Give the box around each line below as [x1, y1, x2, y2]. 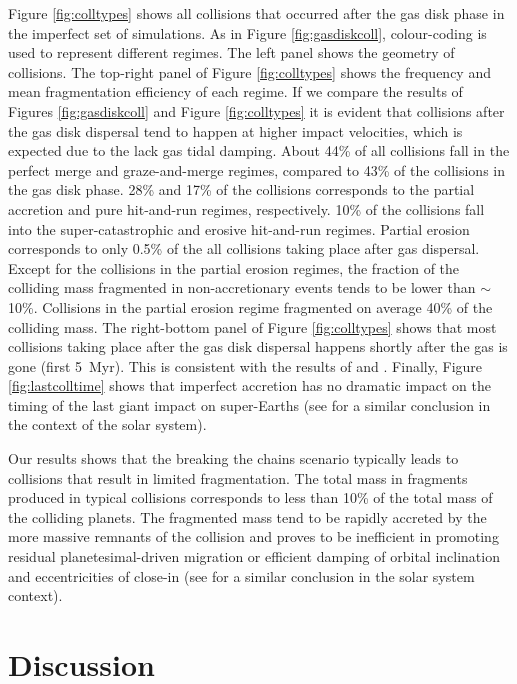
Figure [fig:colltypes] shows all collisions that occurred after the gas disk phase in [8, 3, 505, 23]
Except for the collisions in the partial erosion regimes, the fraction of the [8, 257, 460, 278]
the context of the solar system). [8, 414, 207, 435]
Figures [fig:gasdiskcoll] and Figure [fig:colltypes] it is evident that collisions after [8, 100, 505, 121]
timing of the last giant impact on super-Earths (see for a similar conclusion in [8, 394, 491, 415]
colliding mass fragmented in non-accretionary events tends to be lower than [8, 277, 476, 298]
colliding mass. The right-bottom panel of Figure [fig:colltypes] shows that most [8, 316, 497, 337]
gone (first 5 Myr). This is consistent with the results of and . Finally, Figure [8, 355, 483, 376]
